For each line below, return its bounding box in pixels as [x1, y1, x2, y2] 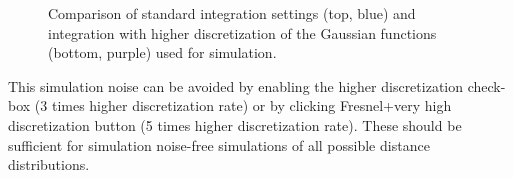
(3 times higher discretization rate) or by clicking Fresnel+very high [34, 95, 452, 116]
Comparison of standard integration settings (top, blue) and [48, 3, 416, 23]
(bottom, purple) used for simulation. [48, 42, 277, 63]
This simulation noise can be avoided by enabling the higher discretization [8, 75, 464, 96]
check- [467, 75, 506, 96]
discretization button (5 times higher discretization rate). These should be [8, 114, 462, 135]
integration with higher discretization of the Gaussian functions [48, 22, 437, 43]
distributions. [8, 154, 90, 175]
